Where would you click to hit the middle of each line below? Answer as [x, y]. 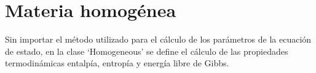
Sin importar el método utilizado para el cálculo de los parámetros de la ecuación [158, 39]
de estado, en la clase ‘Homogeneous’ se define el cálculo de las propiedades [147, 51]
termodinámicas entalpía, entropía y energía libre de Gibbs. [117, 63]
